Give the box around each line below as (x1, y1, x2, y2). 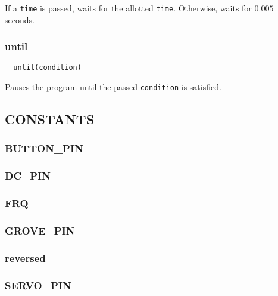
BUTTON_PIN (5, 141, 83, 156)
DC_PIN (5, 168, 51, 183)
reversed (5, 250, 46, 265)
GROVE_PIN (5, 223, 75, 238)
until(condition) (13, 63, 82, 72)
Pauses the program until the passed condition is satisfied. (5, 81, 221, 93)
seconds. (5, 13, 35, 26)
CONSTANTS (5, 110, 95, 128)
